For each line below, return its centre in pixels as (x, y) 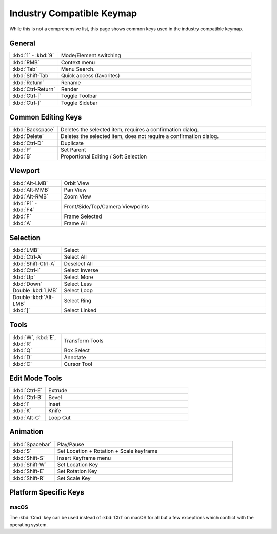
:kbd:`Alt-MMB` (31, 190)
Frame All (75, 223)
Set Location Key (78, 464)
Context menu (78, 63)
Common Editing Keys (46, 117)
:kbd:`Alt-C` (27, 418)
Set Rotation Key (77, 471)
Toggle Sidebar (79, 103)
